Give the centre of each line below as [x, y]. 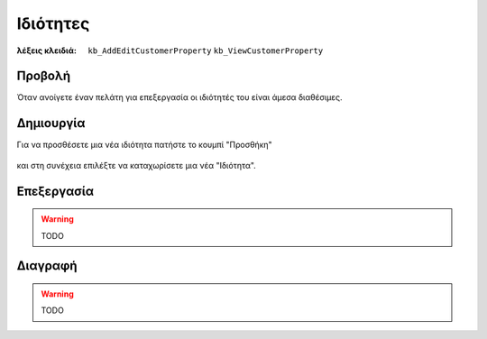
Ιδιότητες [53, 23]
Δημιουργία [51, 123]
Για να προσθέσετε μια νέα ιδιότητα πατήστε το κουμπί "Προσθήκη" [144, 145]
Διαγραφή [47, 266]
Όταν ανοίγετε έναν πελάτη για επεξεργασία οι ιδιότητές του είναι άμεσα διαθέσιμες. [179, 97]
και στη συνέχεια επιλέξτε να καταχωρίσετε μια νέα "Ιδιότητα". [136, 165]
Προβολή [44, 76]
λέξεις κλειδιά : [46, 50]
